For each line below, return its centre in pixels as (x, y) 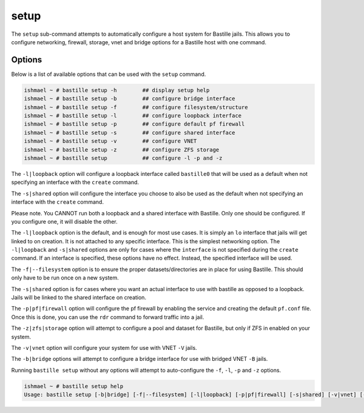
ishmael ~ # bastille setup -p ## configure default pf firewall (134, 124)
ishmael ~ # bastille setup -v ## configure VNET (110, 141)
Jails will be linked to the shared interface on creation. (79, 298)
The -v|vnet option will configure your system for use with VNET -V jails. (104, 348)
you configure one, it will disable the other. (64, 221)
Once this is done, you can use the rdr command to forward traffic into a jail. (108, 317)
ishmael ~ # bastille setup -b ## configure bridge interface (130, 99)
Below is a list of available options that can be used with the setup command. (109, 74)
